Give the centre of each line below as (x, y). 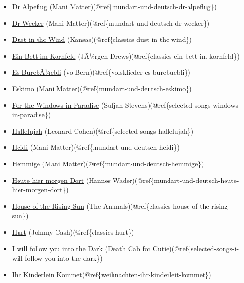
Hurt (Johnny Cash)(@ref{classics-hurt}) (73, 232)
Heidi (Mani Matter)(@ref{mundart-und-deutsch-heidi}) (96, 147)
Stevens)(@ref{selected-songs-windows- (183, 105)
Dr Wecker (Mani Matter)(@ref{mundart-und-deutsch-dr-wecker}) (111, 23)
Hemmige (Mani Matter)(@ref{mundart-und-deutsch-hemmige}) (108, 163)
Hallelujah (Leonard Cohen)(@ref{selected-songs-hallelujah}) (103, 131)
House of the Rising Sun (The (56, 206)
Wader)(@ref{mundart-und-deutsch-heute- (176, 180)
